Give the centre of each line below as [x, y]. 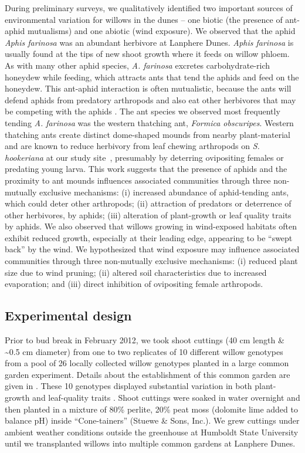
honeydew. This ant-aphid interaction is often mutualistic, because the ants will [148, 88]
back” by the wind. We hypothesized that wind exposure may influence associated [152, 249]
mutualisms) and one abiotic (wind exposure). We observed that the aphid [161, 31]
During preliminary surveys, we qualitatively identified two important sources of [149, 8]
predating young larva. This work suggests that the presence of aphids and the [146, 169]
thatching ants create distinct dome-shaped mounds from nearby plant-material [148, 134]
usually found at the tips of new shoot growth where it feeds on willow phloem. [147, 54]
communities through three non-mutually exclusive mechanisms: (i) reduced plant [151, 261]
